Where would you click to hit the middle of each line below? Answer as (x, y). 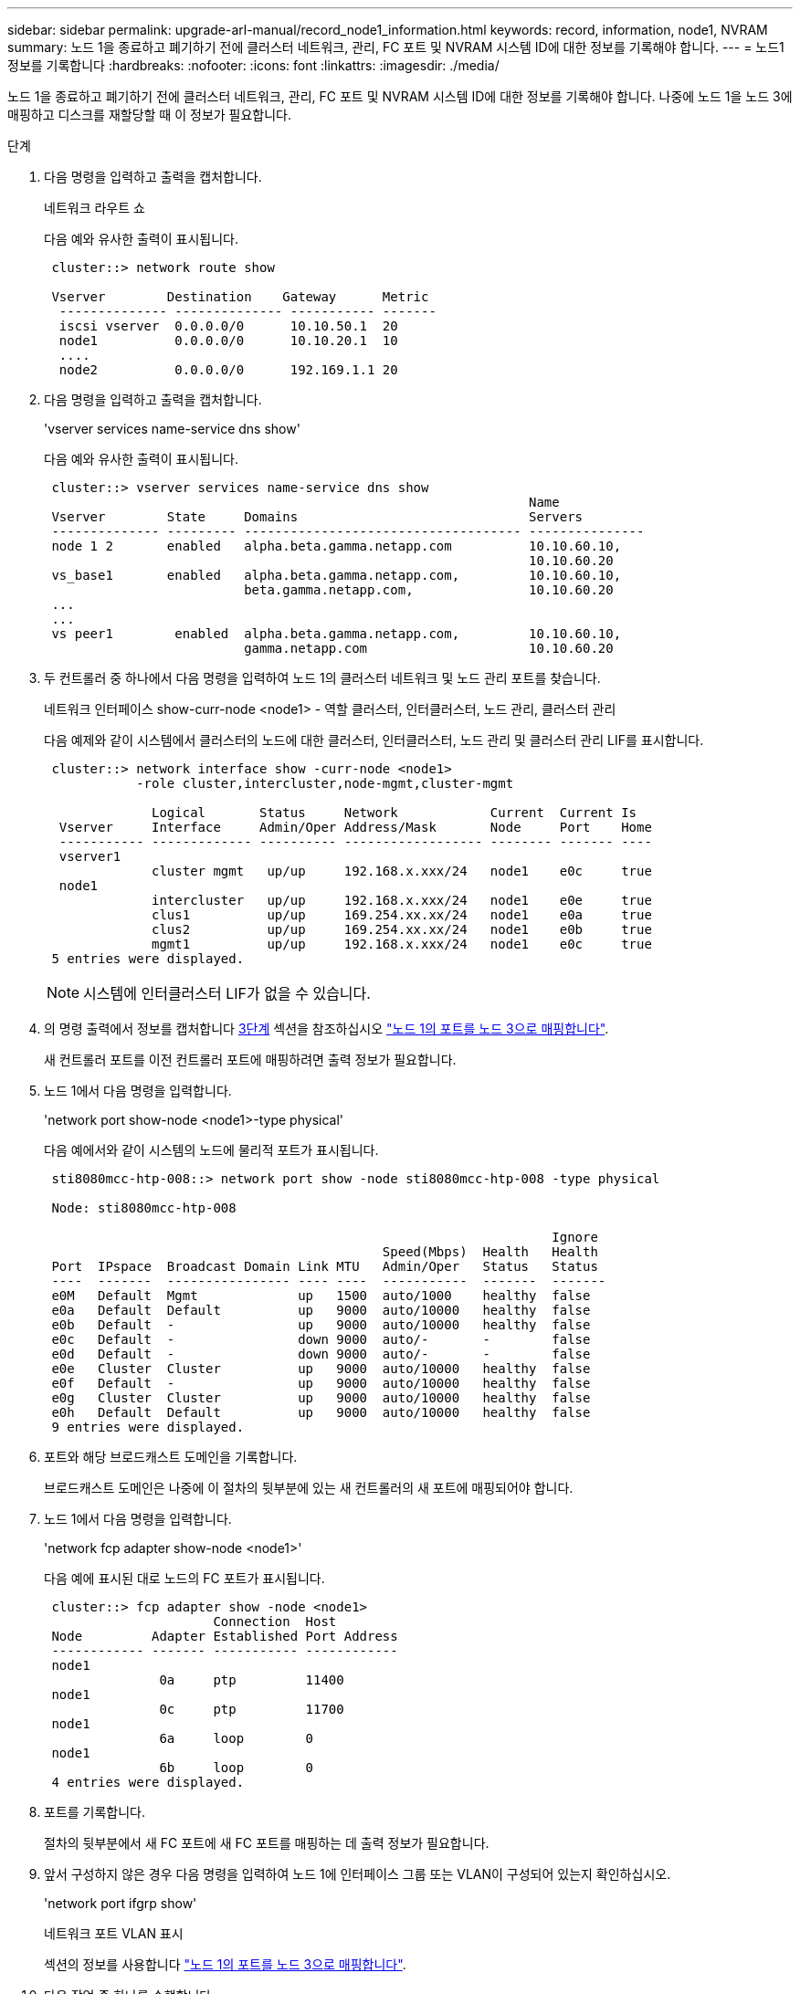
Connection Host (275, 1621)
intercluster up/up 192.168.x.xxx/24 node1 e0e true (402, 900)
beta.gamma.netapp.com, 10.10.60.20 (429, 590)
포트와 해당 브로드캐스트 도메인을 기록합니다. (171, 1457)
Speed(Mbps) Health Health (490, 1252)
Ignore (575, 1237)
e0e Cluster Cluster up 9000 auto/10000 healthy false (321, 1369)
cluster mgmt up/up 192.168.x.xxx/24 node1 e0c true (402, 871)
